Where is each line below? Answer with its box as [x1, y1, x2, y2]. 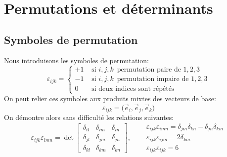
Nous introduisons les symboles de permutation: [4, 55, 149, 65]
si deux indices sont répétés [91, 85, 175, 92]
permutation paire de [117, 66, 181, 74]
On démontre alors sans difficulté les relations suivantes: [4, 112, 174, 122]
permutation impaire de [117, 76, 189, 83]
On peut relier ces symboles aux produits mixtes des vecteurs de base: [4, 93, 216, 103]
